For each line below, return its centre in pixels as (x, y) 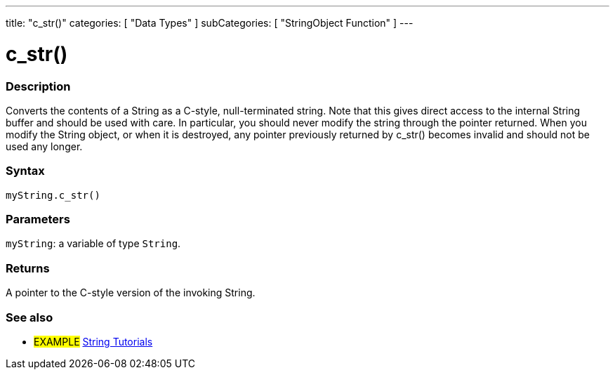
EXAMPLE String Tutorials (93, 341)
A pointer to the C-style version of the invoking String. (131, 293)
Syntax (25, 171)
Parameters (38, 219)
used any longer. (44, 146)
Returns (28, 268)
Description (38, 86)
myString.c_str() (53, 195)
